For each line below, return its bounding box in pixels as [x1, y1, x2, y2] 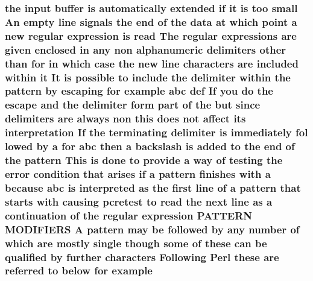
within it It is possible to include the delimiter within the [5, 69, 291, 84]
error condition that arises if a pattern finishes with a [5, 166, 271, 181]
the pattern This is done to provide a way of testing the [5, 153, 283, 168]
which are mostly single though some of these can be [5, 235, 267, 250]
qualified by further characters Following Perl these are [5, 249, 279, 264]
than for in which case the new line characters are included [5, 55, 299, 71]
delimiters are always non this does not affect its [5, 111, 246, 126]
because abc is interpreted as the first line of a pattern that [5, 180, 301, 195]
